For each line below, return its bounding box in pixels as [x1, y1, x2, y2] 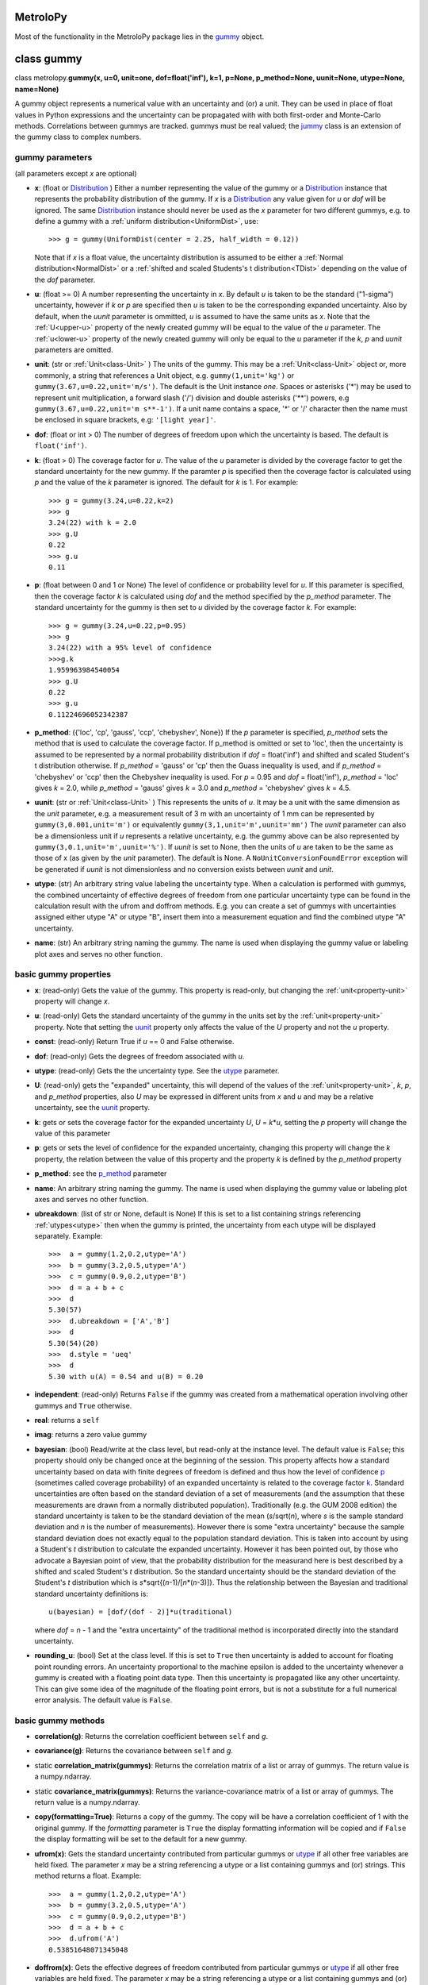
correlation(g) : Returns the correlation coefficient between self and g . [34, 1732, 269, 1741]
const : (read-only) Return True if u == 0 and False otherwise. [34, 1037, 235, 1046]
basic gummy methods [14, 1715, 105, 1726]
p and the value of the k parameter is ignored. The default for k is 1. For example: [34, 477, 299, 488]
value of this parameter [34, 1128, 111, 1138]
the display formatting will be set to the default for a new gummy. [34, 1834, 247, 1844]
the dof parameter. [34, 275, 96, 284]
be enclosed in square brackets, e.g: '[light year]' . [34, 415, 216, 425]
